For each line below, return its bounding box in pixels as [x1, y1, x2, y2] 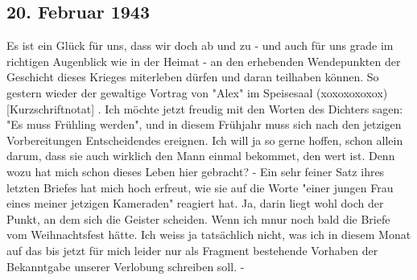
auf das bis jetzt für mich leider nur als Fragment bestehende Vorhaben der [6, 241, 378, 258]
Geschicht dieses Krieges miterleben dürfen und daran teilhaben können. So [6, 68, 379, 85]
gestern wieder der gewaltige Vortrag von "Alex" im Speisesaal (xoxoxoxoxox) [6, 84, 388, 101]
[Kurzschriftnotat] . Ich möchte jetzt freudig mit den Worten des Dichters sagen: [6, 100, 403, 117]
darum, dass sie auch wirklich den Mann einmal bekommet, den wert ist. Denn [6, 147, 395, 164]
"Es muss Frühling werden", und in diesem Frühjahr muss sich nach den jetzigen [6, 116, 402, 133]
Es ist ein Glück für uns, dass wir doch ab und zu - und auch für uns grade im [6, 37, 394, 54]
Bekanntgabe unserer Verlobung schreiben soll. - [6, 257, 245, 274]
